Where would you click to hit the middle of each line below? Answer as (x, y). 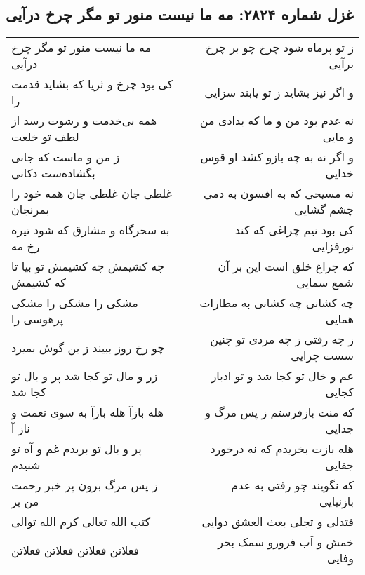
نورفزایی (333, 246)
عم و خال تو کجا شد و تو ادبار (282, 376)
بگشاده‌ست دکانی (53, 173)
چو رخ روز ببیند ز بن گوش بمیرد (88, 347)
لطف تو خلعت (45, 137)
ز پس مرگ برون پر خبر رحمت (85, 485)
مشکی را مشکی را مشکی (75, 303)
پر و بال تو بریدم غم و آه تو (77, 449)
